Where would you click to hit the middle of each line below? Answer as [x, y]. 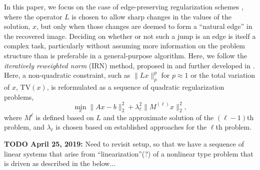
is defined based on [65, 117]
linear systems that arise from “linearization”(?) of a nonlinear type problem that [129, 153]
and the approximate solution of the [158, 117]
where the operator [33, 16]
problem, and [24, 127]
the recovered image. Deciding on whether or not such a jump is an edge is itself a [130, 36]
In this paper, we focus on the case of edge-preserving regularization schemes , [124, 6]
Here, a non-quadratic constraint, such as [67, 75]
